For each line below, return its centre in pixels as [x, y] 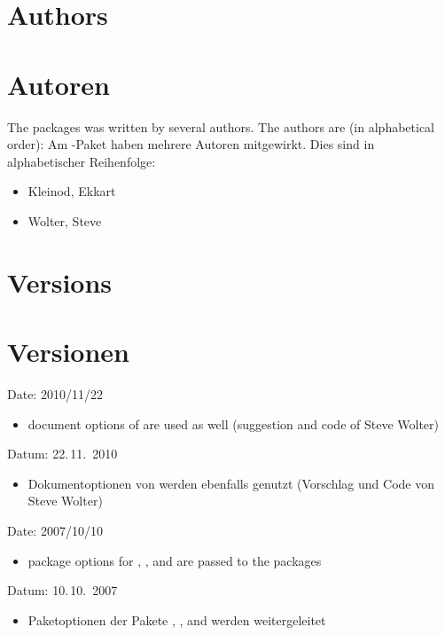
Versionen [68, 352]
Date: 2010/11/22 [55, 393]
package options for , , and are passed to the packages [175, 560]
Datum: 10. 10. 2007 [62, 590]
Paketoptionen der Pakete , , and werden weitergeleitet [177, 619]
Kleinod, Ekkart [72, 191]
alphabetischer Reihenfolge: [82, 161]
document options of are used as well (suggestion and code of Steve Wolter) [234, 423]
